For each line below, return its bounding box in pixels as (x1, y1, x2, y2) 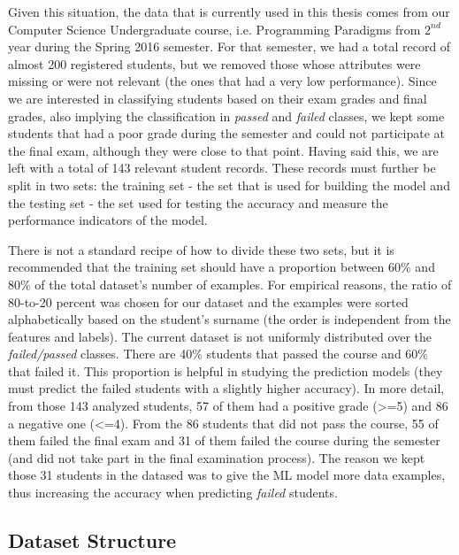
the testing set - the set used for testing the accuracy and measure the (8, 193, 388, 212)
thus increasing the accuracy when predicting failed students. (8, 483, 338, 502)
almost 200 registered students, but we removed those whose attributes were (8, 54, 421, 73)
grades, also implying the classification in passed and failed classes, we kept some (8, 106, 445, 125)
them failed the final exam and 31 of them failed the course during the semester (8, 431, 440, 450)
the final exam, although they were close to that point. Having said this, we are (8, 141, 439, 159)
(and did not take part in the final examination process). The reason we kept (8, 448, 425, 466)
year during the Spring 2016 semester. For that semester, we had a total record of (8, 37, 451, 56)
